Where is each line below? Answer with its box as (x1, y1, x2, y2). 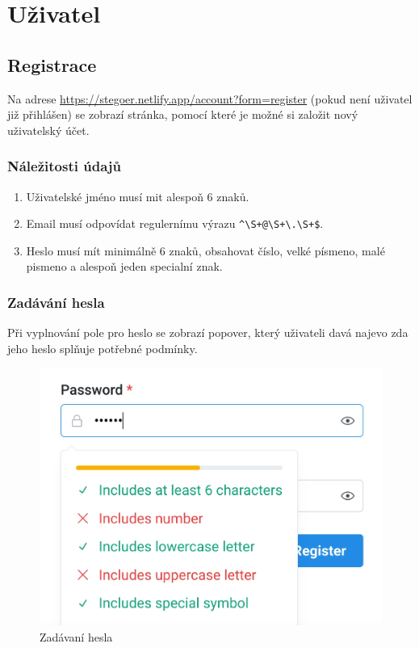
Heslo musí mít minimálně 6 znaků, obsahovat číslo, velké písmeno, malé (26, 242, 385, 259)
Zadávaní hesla (40, 628, 113, 645)
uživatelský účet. (7, 121, 90, 138)
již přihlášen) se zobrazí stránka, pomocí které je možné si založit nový (7, 106, 358, 123)
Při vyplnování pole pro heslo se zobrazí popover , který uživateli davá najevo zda (7, 324, 409, 341)
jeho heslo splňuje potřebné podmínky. (7, 339, 198, 356)
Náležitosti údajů (7, 156, 122, 176)
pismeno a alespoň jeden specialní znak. (26, 258, 223, 275)
